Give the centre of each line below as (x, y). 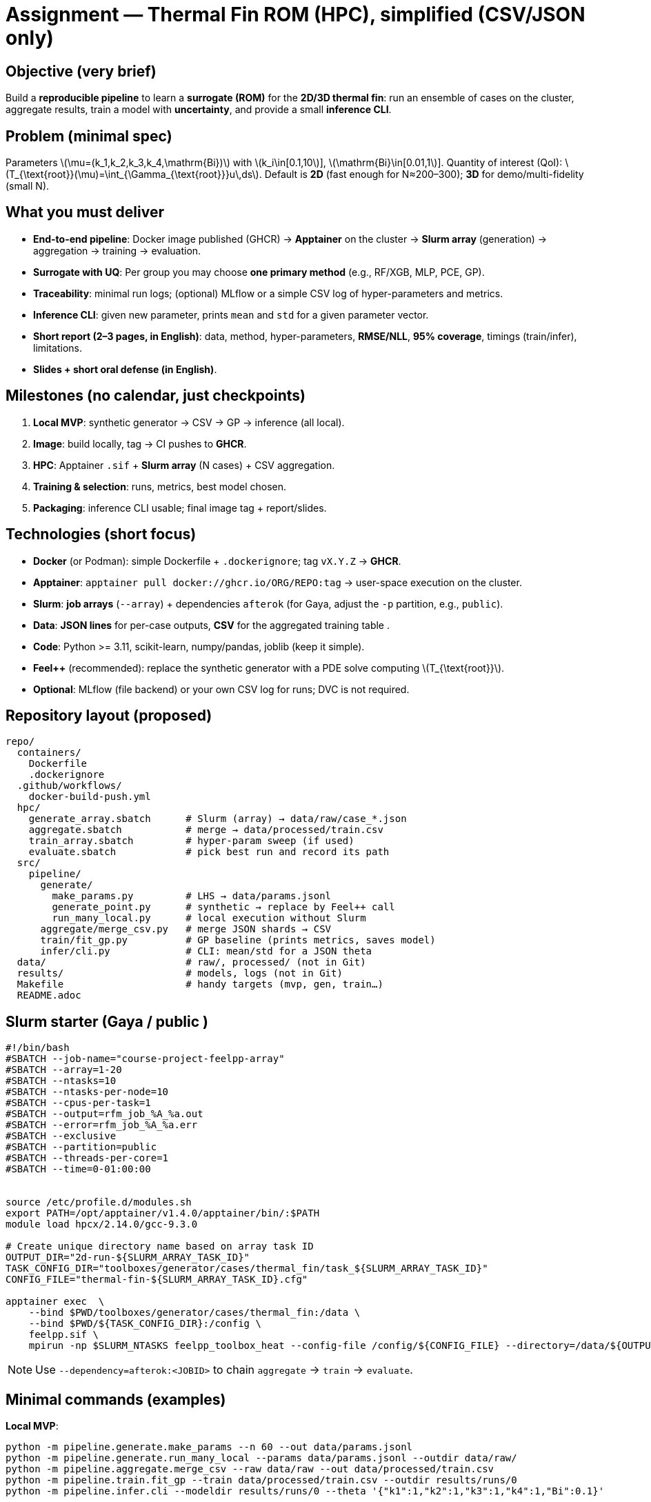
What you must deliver (85, 212)
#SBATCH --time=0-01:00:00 (78, 1169)
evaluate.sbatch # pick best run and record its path (209, 852)
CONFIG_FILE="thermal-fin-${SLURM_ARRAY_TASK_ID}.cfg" (157, 1280)
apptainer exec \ (55, 1302)
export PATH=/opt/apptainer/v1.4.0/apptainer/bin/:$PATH (163, 1213)
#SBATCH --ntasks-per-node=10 (87, 1092)
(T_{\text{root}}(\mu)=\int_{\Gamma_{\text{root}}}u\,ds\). (134, 174)
